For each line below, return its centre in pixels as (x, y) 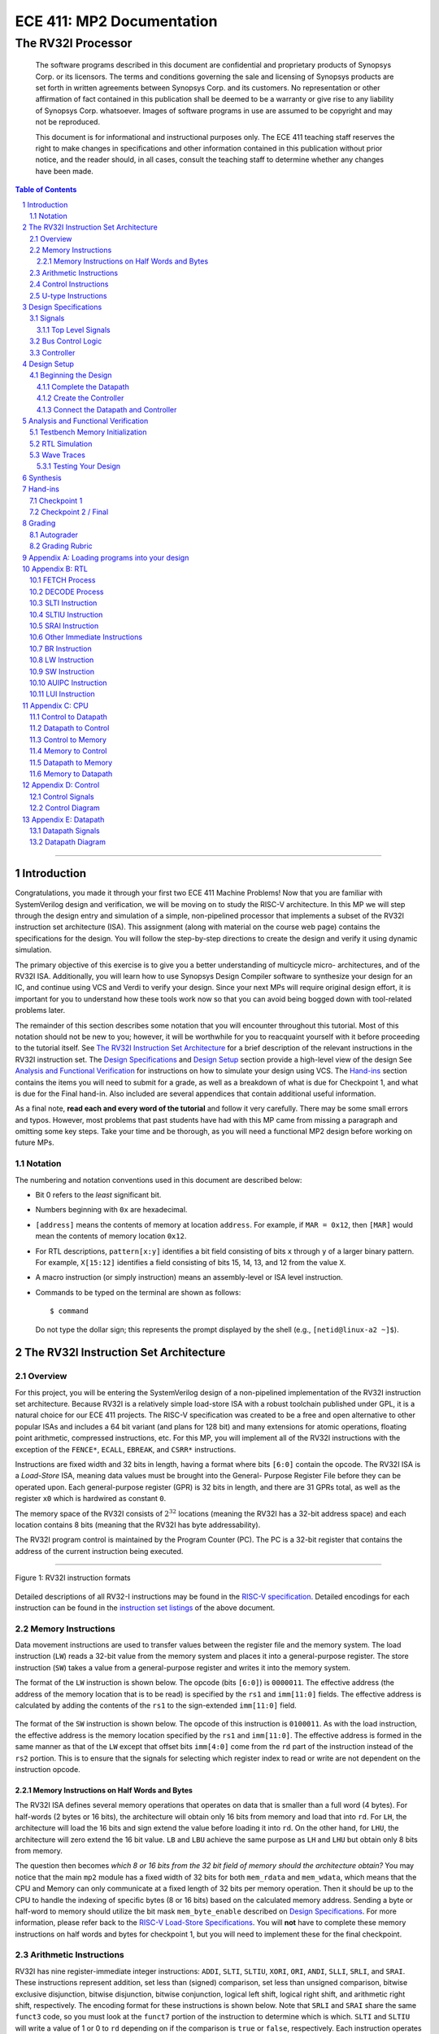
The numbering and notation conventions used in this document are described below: (159, 1180)
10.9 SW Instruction (62, 671)
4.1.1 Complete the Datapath (83, 386)
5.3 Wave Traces (57, 455)
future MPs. (35, 1142)
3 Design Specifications (62, 307)
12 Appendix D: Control (61, 785)
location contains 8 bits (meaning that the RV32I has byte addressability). (138, 1525)
